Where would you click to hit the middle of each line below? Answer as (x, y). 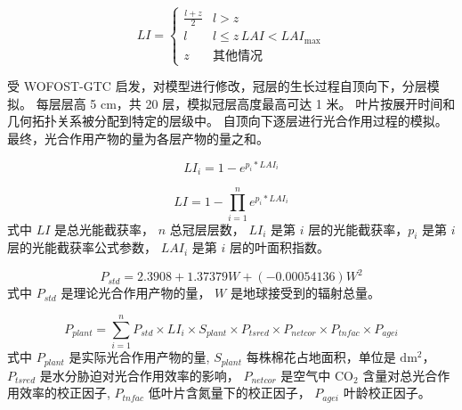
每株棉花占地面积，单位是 (321, 357)
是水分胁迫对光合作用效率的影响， (139, 375)
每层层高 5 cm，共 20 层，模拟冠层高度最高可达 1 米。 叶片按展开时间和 (246, 103)
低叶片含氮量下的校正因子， (229, 393)
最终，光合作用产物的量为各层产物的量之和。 (138, 138)
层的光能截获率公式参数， (82, 247)
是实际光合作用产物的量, (139, 357)
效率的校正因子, (65, 393)
